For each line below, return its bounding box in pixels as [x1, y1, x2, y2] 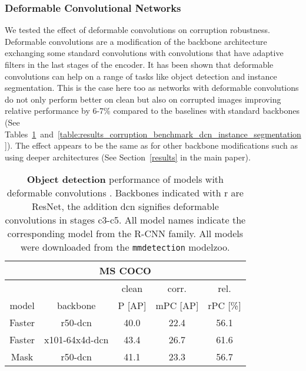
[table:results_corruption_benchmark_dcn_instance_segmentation [57, 127, 301, 140]
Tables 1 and [5, 127, 54, 140]
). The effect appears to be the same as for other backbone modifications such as [6, 139, 298, 152]
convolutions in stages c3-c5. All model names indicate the [5, 213, 246, 227]
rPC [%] [208, 298, 241, 313]
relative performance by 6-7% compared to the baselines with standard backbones [5, 104, 300, 117]
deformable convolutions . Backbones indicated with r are [6, 186, 244, 200]
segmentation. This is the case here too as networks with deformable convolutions [5, 81, 299, 94]
